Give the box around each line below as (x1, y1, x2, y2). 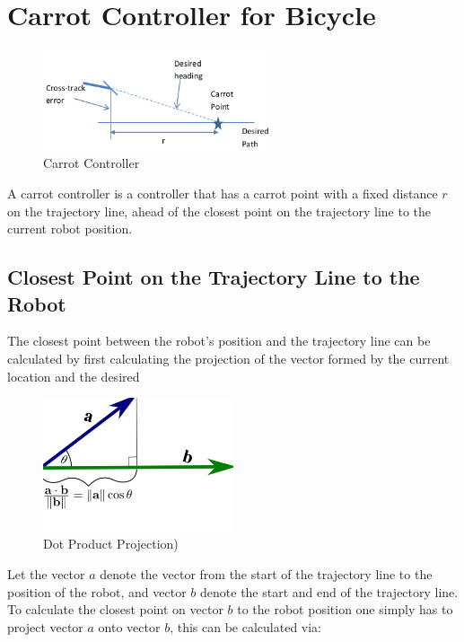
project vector (7, 617, 83, 636)
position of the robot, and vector (7, 582, 187, 601)
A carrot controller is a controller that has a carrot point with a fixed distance (7, 183, 438, 202)
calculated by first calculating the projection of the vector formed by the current (7, 348, 450, 367)
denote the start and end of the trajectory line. (200, 582, 459, 601)
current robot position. (7, 219, 133, 238)
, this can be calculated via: (170, 617, 322, 636)
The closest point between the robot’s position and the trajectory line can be (7, 331, 431, 350)
